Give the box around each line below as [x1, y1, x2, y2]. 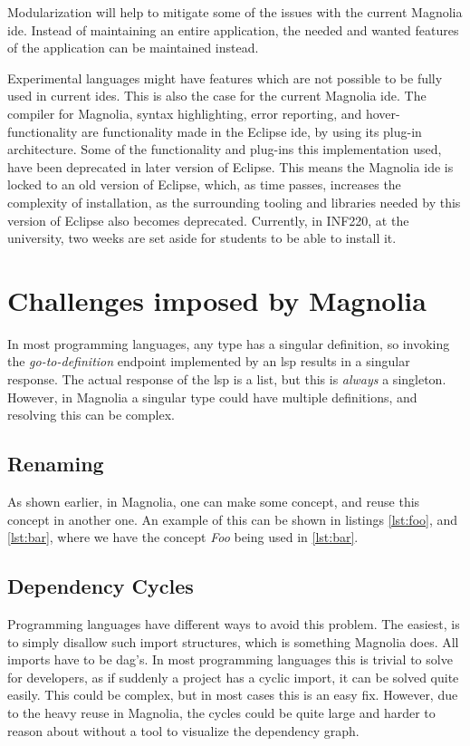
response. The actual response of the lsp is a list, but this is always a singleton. [7, 370, 446, 389]
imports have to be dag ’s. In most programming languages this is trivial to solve [7, 650, 453, 669]
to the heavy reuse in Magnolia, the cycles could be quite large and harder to [7, 702, 436, 722]
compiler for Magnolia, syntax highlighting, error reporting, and [7, 103, 362, 122]
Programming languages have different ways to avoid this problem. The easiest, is [7, 615, 460, 633]
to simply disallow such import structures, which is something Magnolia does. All [7, 632, 459, 651]
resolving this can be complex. [7, 405, 175, 424]
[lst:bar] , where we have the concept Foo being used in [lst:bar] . [7, 528, 359, 547]
